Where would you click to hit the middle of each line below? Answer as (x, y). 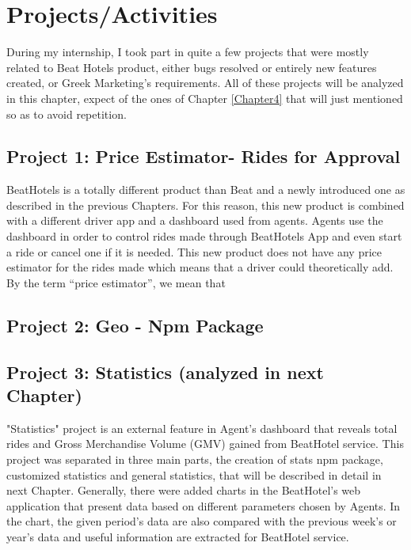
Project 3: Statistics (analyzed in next (165, 372)
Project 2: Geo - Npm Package (135, 325)
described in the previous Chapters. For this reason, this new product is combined (205, 205)
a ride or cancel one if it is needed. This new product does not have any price (194, 251)
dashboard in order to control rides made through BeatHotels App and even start (204, 236)
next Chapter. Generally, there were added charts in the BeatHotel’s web (184, 490)
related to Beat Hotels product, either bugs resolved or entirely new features (192, 67)
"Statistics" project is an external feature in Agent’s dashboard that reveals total (202, 428)
